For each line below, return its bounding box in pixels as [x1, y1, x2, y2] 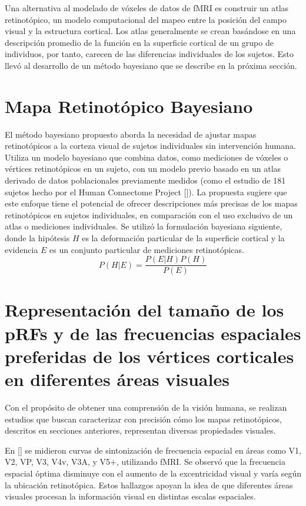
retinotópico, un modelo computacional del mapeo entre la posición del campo [5, 13, 287, 25]
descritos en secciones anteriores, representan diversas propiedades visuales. [5, 424, 276, 437]
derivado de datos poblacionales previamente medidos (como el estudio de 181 [5, 174, 286, 187]
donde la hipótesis [5, 232, 70, 244]
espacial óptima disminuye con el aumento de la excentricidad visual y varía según [5, 467, 301, 479]
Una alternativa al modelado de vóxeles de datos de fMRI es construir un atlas [5, 2, 289, 14]
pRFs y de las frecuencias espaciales [5, 321, 301, 345]
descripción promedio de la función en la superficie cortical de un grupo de [5, 36, 274, 48]
